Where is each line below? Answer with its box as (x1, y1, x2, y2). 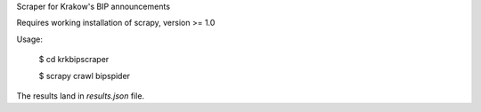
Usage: (16, 34, 44, 44)
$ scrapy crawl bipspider (38, 70, 131, 81)
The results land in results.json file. (16, 90, 145, 101)
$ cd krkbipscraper (38, 54, 110, 65)
